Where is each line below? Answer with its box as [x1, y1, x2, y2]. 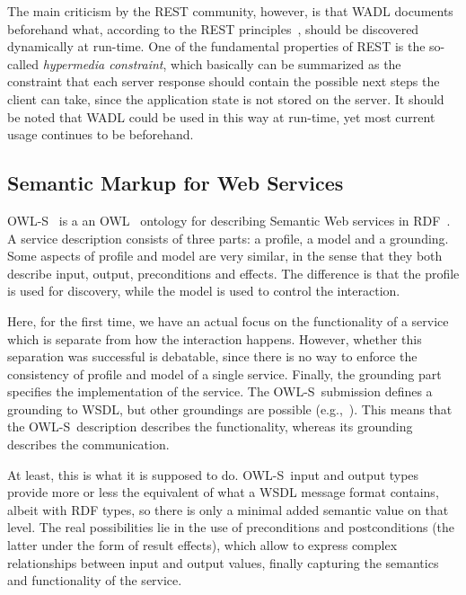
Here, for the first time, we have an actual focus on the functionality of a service [7, 311, 449, 330]
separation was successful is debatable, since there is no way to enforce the [7, 347, 418, 366]
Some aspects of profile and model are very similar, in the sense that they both [7, 246, 443, 265]
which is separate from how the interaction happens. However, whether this [7, 329, 422, 348]
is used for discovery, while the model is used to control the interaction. [7, 281, 400, 300]
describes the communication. [7, 435, 170, 454]
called [7, 54, 39, 73]
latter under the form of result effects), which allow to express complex [7, 536, 398, 555]
